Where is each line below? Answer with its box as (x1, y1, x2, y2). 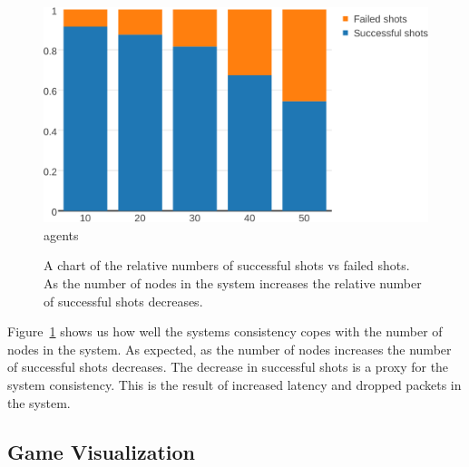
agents (44, 225, 79, 244)
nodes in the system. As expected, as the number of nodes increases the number (7, 339, 452, 358)
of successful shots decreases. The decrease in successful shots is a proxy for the (7, 357, 449, 376)
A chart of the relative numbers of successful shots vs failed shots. (44, 256, 410, 275)
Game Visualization (7, 437, 196, 465)
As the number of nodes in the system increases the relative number (44, 274, 422, 293)
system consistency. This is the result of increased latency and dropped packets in (7, 375, 462, 394)
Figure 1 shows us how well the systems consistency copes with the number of (7, 322, 443, 341)
